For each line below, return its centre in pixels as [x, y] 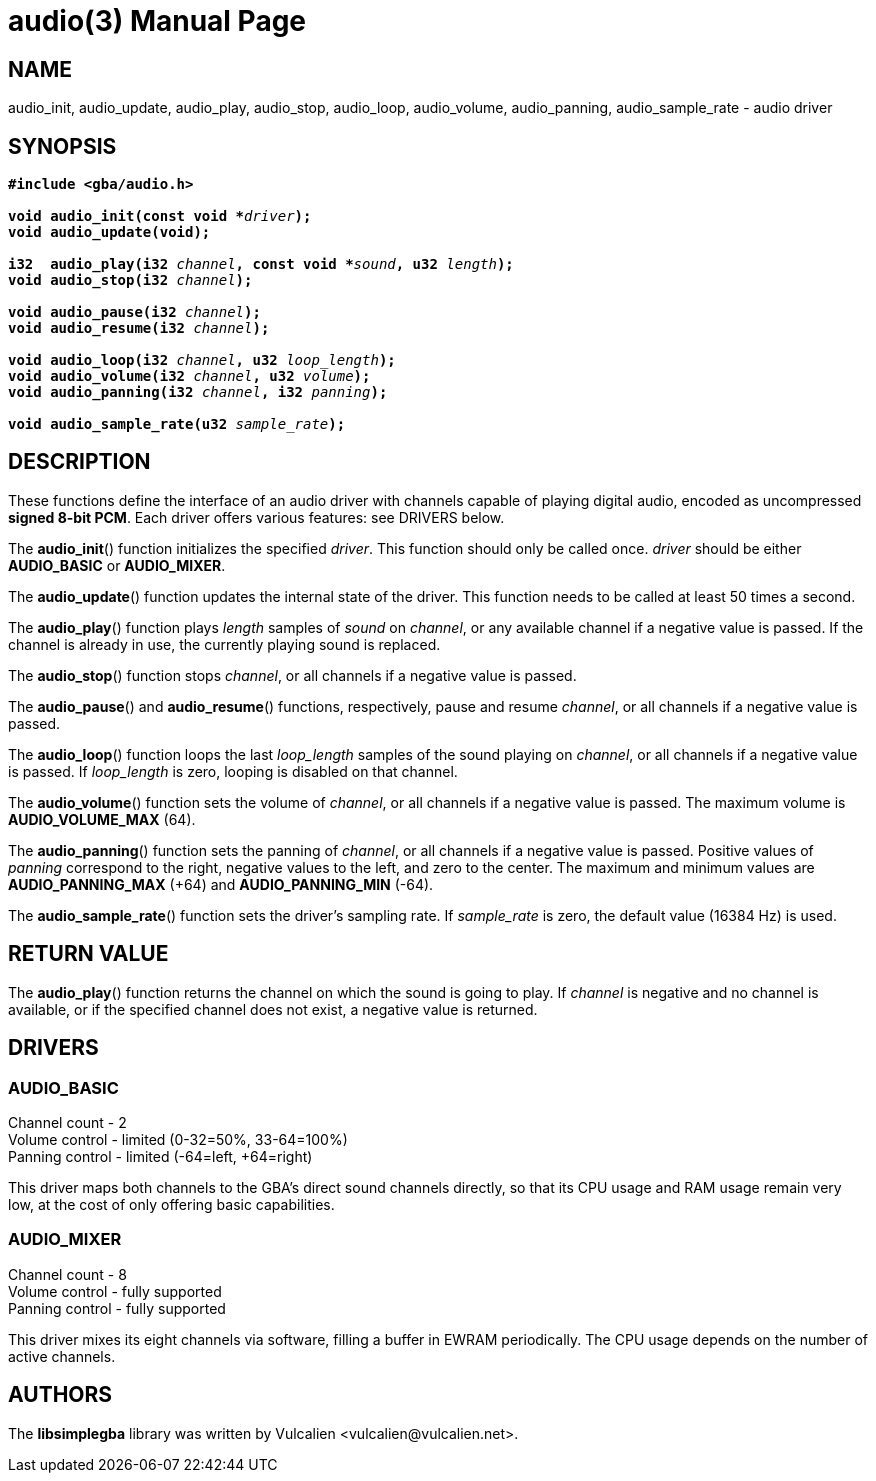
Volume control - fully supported [115, 1291]
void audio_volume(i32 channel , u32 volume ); [189, 376]
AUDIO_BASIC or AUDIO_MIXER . [117, 565]
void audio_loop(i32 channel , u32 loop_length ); [202, 360]
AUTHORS [60, 1395]
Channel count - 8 [67, 1274]
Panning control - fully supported [117, 1308]
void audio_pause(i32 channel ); [134, 312]
